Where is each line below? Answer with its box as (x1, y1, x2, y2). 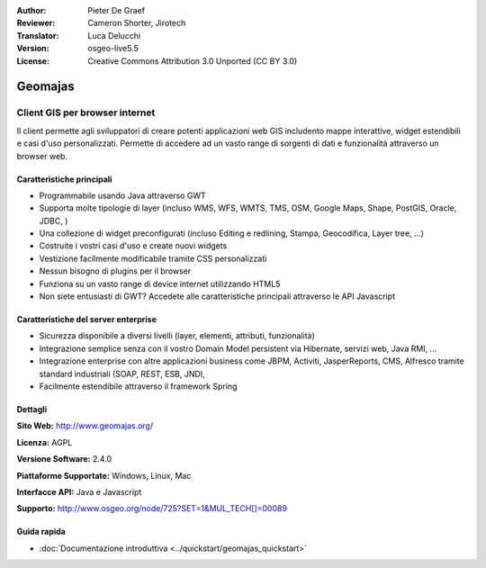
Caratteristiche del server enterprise (16, 314, 157, 325)
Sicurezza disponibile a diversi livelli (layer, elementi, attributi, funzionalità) (39, 330, 315, 341)
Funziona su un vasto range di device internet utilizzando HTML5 (39, 278, 281, 289)
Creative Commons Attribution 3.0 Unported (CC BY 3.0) (87, 55, 298, 67)
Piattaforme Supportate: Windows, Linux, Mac (16, 470, 192, 481)
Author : (16, 5, 47, 15)
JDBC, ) (39, 215, 68, 226)
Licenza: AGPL (16, 437, 73, 447)
